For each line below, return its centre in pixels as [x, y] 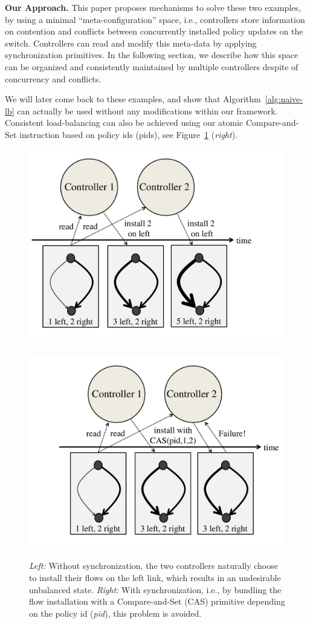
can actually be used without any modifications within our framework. [147, 110]
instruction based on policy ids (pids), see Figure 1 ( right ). [128, 134]
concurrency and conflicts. [53, 78]
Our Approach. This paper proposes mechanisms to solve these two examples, [153, 7]
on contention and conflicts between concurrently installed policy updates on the [154, 31]
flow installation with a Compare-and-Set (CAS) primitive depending [157, 601]
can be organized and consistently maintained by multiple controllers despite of [152, 66]
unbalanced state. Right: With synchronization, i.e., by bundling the [155, 589]
